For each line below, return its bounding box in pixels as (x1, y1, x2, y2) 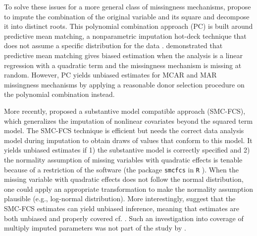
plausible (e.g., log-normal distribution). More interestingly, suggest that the (4, 193, 236, 204)
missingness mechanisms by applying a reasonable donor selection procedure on (4, 79, 245, 89)
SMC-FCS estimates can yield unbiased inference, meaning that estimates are (4, 203, 240, 213)
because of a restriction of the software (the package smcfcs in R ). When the (4, 164, 239, 174)
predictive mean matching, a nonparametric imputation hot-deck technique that (4, 30, 247, 41)
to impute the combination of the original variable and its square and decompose (4, 11, 250, 21)
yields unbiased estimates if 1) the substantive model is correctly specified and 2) (4, 145, 250, 155)
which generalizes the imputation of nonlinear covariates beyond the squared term (4, 115, 253, 126)
